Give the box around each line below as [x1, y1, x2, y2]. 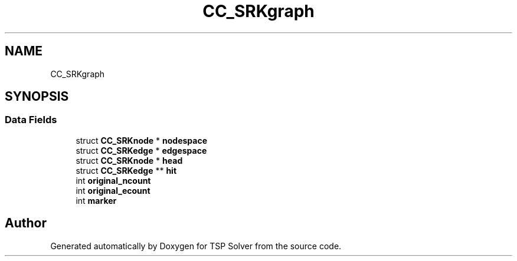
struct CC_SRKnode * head [76, 155, 183, 166]
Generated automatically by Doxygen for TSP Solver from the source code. [50, 240, 342, 251]
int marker [76, 195, 117, 206]
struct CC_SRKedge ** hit [76, 165, 177, 176]
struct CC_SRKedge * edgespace [76, 145, 207, 156]
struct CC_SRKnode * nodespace [76, 135, 208, 146]
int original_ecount [76, 185, 150, 196]
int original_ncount [76, 175, 151, 186]
